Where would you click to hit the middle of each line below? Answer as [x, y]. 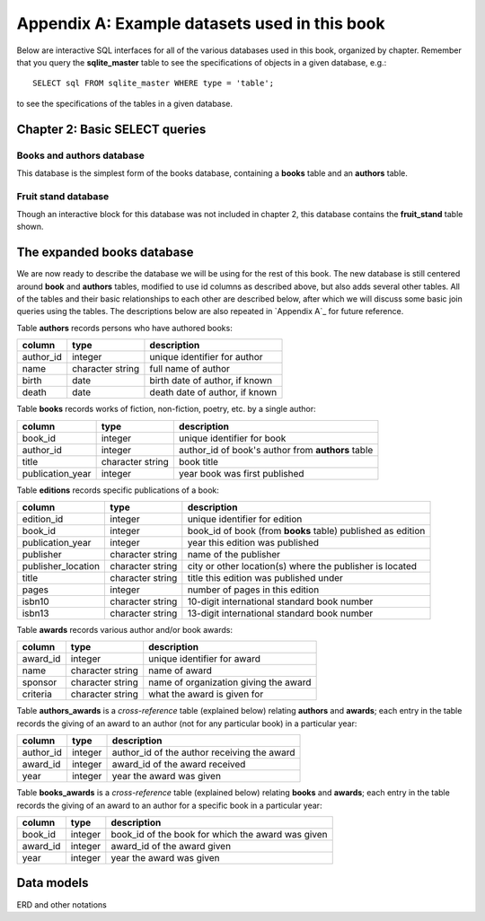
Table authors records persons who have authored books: [124, 328]
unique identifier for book [232, 438]
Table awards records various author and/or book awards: [125, 630]
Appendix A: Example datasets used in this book [201, 23]
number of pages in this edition [253, 590]
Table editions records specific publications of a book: [118, 490]
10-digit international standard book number [280, 601]
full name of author [190, 369]
